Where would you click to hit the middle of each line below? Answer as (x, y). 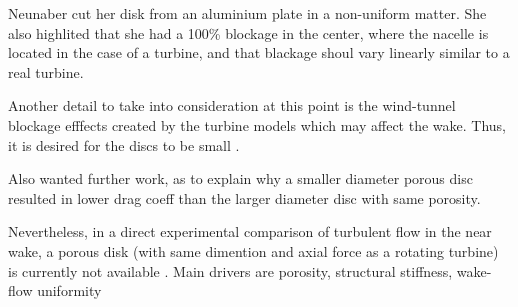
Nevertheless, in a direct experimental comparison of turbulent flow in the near (250, 231)
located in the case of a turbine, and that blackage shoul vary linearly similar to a (259, 52)
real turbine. (46, 71)
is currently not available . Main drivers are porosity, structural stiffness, (230, 270)
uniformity (69, 290)
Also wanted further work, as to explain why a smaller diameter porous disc (240, 178)
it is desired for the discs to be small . (124, 144)
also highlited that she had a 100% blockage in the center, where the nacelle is (248, 32)
